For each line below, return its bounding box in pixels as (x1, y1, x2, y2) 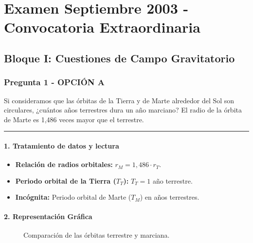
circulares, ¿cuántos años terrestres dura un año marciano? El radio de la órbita (4, 105, 242, 115)
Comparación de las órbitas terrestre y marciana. (23, 229, 170, 240)
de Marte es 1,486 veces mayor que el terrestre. (4, 114, 144, 124)
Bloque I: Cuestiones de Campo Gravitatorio (4, 50, 235, 65)
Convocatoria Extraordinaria (4, 17, 200, 37)
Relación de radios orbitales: (15, 159, 113, 169)
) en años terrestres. (140, 192, 199, 202)
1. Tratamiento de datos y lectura (4, 140, 119, 150)
